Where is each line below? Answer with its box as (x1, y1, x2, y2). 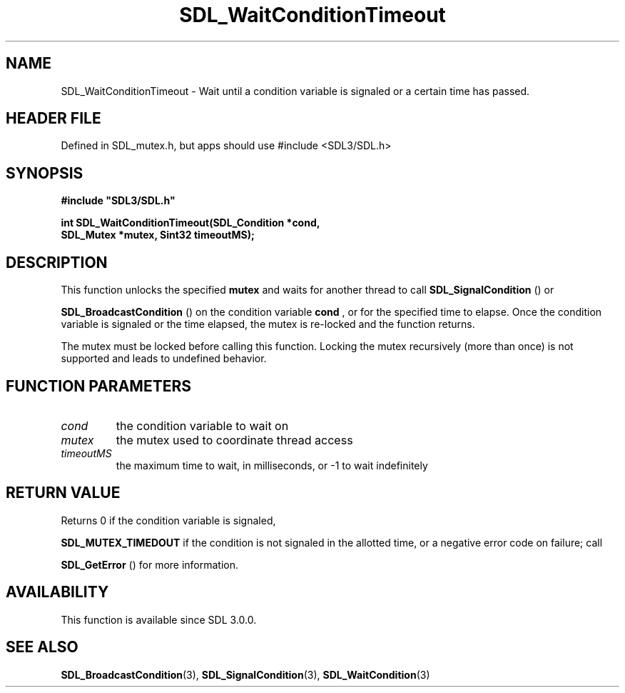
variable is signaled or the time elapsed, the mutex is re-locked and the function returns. (61, 318, 475, 331)
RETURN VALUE (6, 484, 121, 502)
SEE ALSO (6, 638, 78, 657)
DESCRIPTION (6, 253, 108, 271)
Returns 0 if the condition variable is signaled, (61, 514, 276, 527)
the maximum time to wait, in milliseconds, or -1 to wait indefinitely (116, 459, 428, 472)
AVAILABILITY (6, 583, 109, 602)
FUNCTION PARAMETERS (6, 377, 191, 395)
